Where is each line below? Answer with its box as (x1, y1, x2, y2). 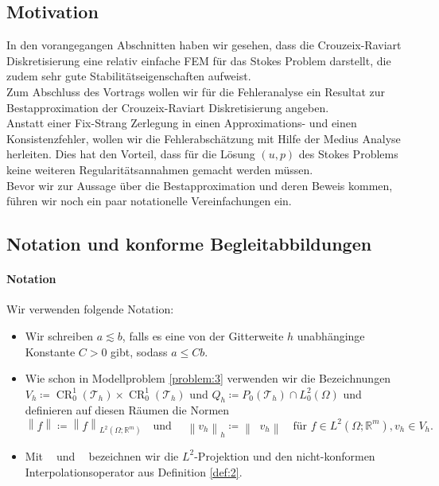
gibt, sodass (111, 343, 168, 360)
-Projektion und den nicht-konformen (194, 447, 375, 464)
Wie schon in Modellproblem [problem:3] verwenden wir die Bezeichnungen (25, 370, 391, 387)
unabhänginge (297, 327, 365, 344)
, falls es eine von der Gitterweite (122, 327, 284, 344)
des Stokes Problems (298, 146, 398, 162)
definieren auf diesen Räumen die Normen (25, 402, 230, 418)
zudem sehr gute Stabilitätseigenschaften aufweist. (6, 68, 251, 84)
